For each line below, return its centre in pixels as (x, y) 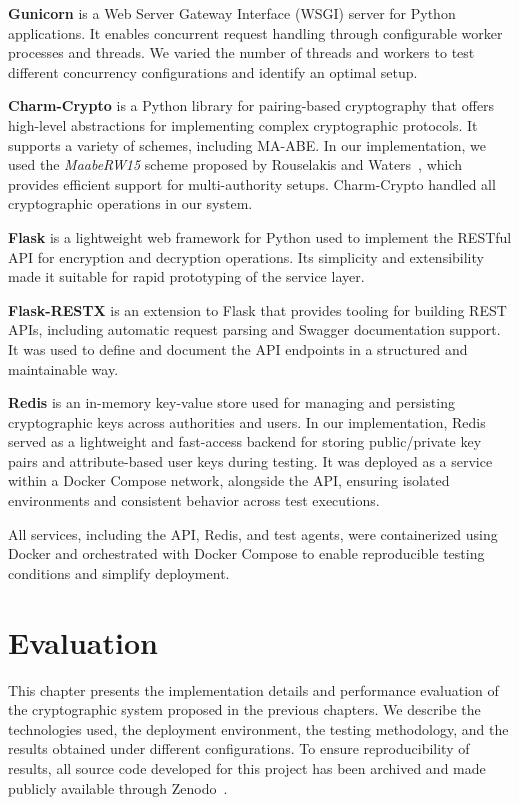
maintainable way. (63, 368)
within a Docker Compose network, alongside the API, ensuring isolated (229, 480)
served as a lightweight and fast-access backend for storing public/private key (245, 441)
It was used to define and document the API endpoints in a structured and (238, 348)
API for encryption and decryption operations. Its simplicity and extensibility (246, 256)
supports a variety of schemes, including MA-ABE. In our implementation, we (247, 144)
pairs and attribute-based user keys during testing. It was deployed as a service (250, 460)
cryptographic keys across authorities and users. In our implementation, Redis (247, 421)
